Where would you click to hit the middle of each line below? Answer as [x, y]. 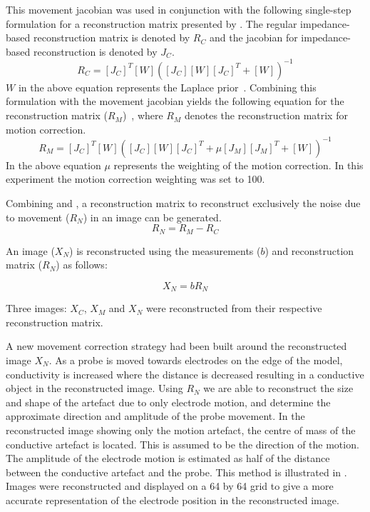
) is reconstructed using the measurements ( [165, 250]
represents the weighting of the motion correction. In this [238, 165]
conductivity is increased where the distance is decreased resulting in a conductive [185, 374]
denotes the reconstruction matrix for [266, 115]
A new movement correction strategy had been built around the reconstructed [176, 346]
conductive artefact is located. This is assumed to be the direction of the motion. [183, 444]
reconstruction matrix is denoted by [112, 37]
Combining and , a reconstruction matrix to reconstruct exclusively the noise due [183, 202]
